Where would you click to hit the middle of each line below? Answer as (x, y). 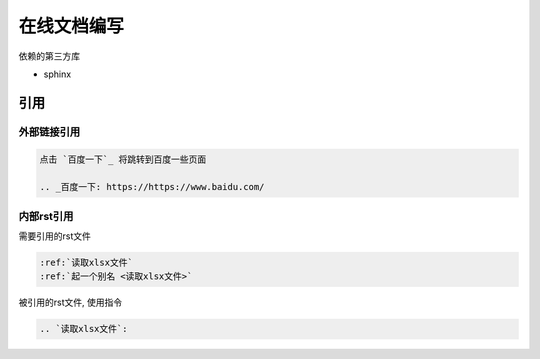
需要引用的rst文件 (55, 236)
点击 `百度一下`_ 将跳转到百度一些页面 (123, 159)
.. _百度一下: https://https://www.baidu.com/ (152, 187)
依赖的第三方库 (49, 56)
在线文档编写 (71, 26)
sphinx (57, 74)
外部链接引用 (49, 132)
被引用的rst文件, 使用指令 (70, 302)
